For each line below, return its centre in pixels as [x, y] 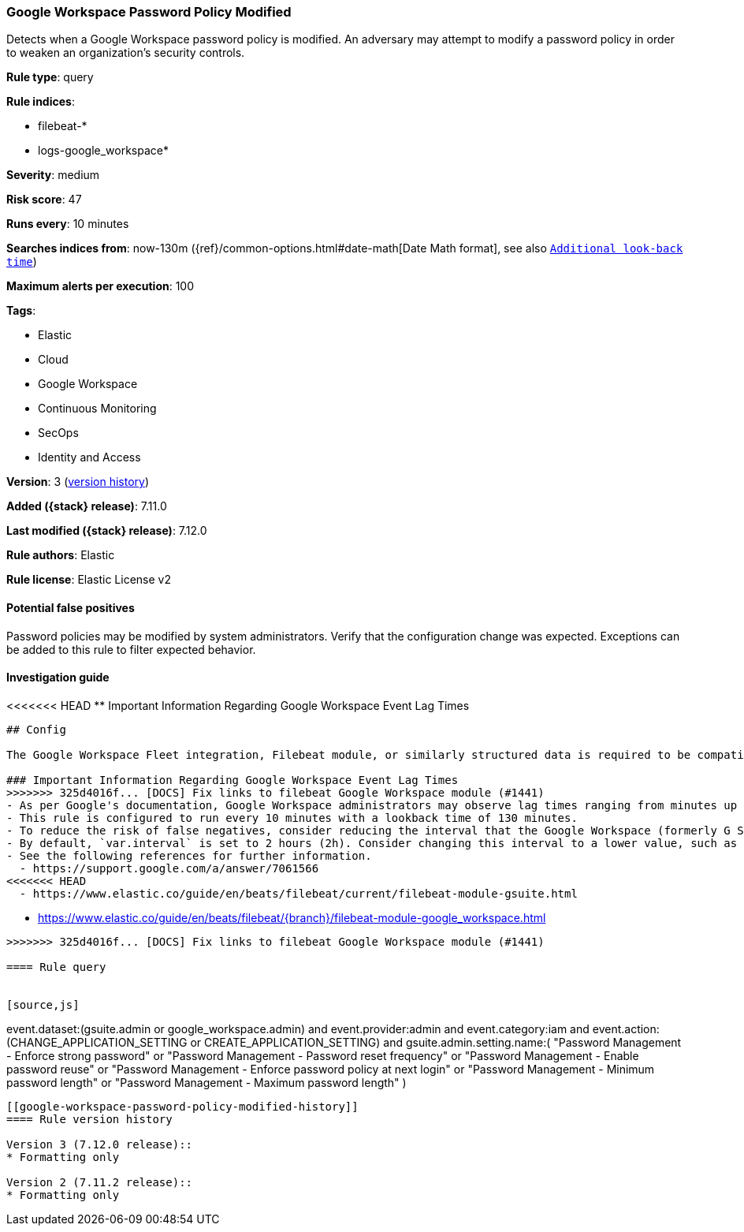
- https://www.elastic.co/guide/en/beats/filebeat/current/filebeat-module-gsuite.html [298, 893]
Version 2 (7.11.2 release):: [100, 1182]
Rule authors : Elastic [61, 555]
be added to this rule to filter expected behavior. [131, 649]
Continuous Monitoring [97, 409]
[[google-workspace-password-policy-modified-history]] [182, 1106]
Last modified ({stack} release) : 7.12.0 [107, 531]
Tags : [21, 311]
